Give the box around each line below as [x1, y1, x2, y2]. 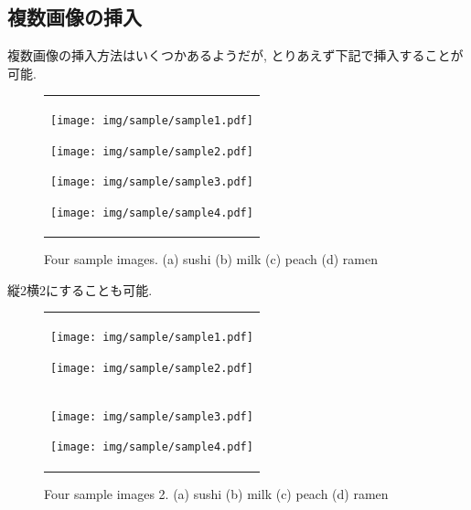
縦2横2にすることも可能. [7, 280, 153, 299]
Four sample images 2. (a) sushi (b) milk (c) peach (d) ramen [44, 483, 389, 503]
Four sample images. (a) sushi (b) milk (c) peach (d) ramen [44, 250, 378, 269]
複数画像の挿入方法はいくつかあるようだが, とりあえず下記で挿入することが [7, 46, 464, 65]
